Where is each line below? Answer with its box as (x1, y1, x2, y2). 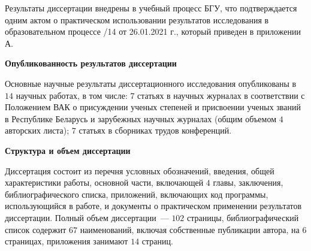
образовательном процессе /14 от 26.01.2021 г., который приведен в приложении (5, 25, 301, 38)
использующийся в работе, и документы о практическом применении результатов (5, 199, 302, 212)
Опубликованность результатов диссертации (5, 57, 177, 69)
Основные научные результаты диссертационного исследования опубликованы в (5, 77, 297, 89)
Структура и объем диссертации (5, 144, 131, 156)
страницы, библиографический (187, 211, 299, 223)
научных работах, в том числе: (16, 89, 128, 101)
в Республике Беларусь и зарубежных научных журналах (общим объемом (5, 112, 276, 125)
